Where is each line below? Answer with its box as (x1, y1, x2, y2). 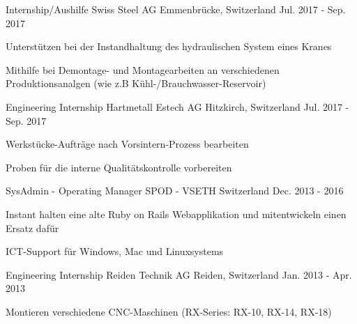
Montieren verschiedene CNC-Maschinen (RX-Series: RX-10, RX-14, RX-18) (6, 304, 332, 318)
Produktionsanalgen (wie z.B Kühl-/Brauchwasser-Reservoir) (6, 76, 266, 91)
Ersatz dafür (6, 220, 59, 235)
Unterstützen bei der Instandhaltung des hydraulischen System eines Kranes (6, 39, 332, 54)
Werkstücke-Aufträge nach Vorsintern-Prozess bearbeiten (6, 137, 249, 151)
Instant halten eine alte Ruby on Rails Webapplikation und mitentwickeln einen (6, 206, 347, 221)
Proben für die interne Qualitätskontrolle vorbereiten (6, 160, 232, 174)
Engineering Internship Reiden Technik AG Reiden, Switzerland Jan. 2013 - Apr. (6, 267, 352, 281)
